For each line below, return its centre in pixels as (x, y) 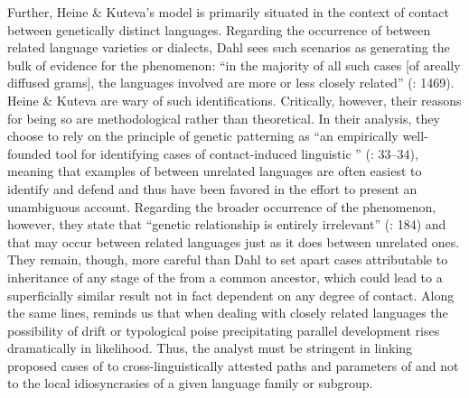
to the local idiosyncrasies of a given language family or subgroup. (190, 383)
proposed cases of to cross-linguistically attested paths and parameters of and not (233, 365)
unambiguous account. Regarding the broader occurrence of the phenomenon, (222, 206)
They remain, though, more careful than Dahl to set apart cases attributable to (228, 259)
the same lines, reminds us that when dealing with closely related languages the (228, 313)
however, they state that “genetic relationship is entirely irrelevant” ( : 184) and (227, 224)
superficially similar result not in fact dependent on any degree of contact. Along (231, 295)
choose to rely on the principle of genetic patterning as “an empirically (203, 136)
